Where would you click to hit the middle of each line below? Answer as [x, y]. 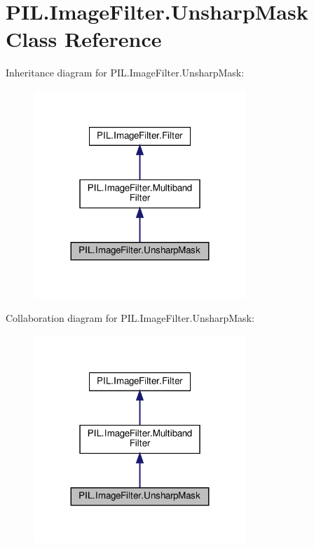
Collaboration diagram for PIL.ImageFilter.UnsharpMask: [130, 318]
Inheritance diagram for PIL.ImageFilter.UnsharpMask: [125, 73]
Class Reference [84, 39]
